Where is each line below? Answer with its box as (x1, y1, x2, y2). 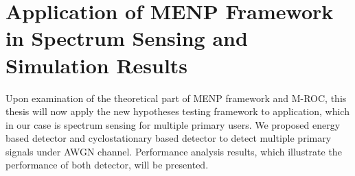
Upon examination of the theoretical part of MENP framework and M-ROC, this (5, 90, 347, 105)
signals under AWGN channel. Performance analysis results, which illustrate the (5, 144, 342, 158)
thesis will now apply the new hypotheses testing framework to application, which (5, 104, 350, 118)
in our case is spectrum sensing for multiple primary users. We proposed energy (5, 117, 341, 131)
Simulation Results (5, 51, 188, 79)
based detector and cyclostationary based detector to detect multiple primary (5, 131, 332, 145)
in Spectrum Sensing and (5, 24, 248, 52)
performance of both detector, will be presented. (5, 158, 209, 172)
